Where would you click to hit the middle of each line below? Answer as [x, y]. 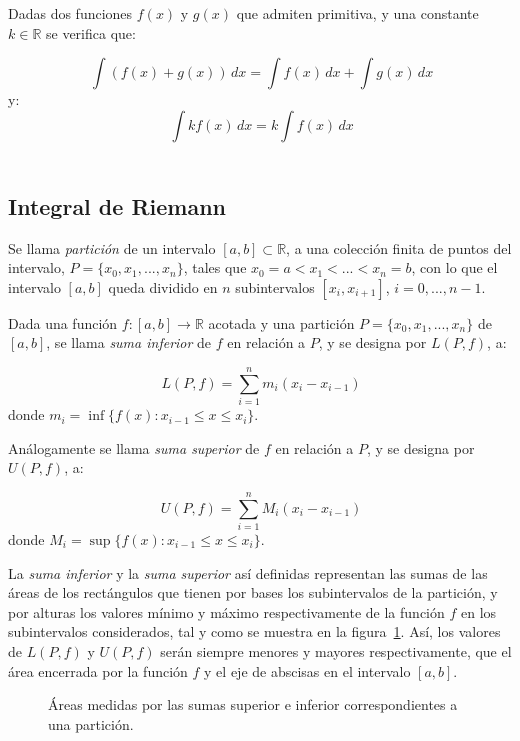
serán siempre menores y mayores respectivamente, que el [336, 650]
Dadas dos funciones [70, 13]
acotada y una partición [281, 322]
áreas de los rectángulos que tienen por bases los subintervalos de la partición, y [253, 592]
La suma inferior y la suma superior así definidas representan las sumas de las [248, 572]
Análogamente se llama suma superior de [134, 447]
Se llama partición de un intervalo [112, 247]
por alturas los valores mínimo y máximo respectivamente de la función [226, 611]
